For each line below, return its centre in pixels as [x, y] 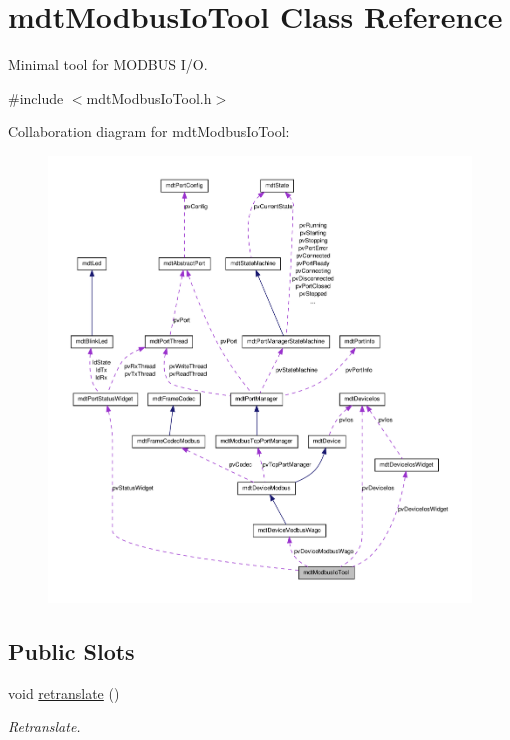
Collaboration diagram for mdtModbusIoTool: [149, 131]
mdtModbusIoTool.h [149, 97]
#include [36, 97]
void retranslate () [64, 692]
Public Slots [71, 651]
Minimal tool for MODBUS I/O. [108, 64]
